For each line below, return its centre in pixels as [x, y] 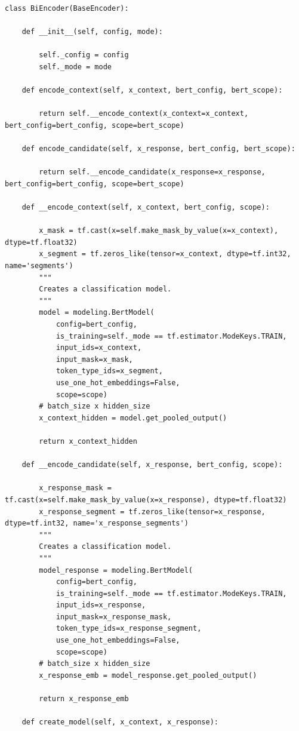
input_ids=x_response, [101, 605]
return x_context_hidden [88, 441]
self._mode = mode [75, 67]
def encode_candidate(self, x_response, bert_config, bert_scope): [158, 149]
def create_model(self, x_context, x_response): [120, 722]
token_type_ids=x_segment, [109, 371]
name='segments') [39, 266]
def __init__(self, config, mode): [92, 32]
